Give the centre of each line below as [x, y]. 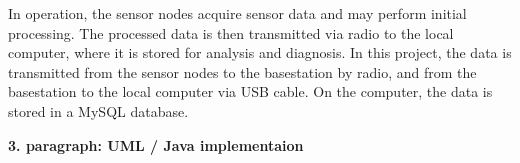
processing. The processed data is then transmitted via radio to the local [231, 32]
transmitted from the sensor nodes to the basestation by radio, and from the [242, 71]
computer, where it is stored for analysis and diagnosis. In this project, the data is [260, 52]
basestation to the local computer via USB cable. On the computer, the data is [250, 91]
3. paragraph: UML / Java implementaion [156, 144]
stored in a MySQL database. [98, 110]
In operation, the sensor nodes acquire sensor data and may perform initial [237, 13]
